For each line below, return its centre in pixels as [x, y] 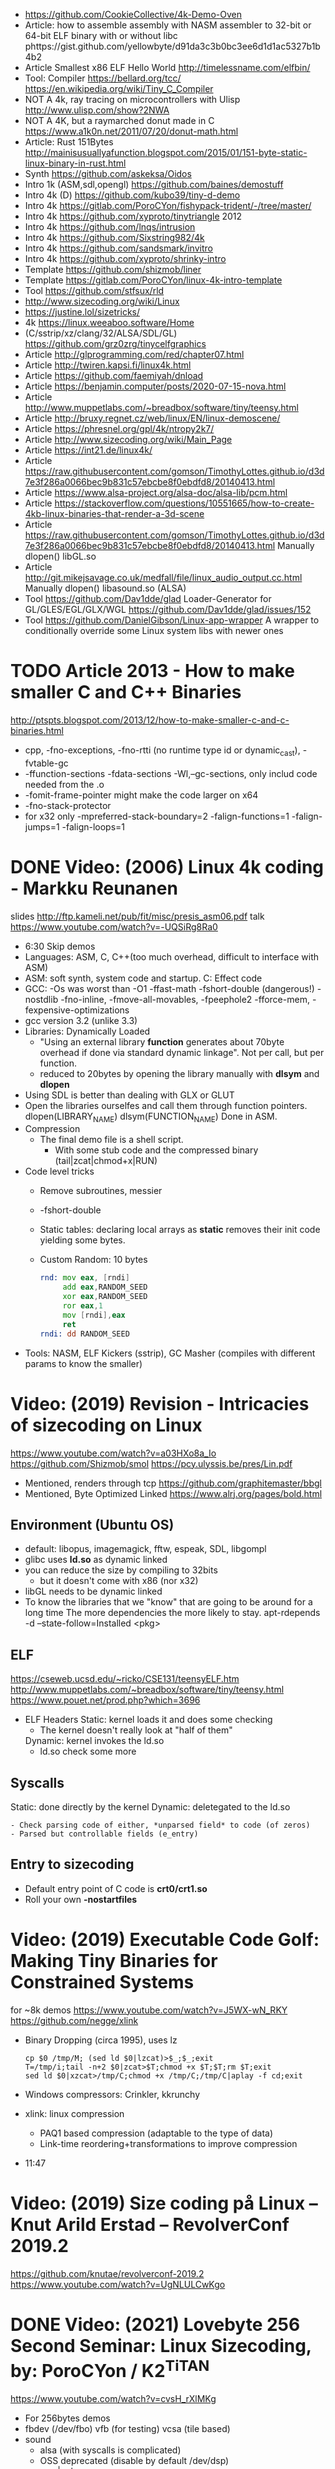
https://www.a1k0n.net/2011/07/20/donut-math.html [131, 131]
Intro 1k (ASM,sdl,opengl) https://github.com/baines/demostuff [154, 184]
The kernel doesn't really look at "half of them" [136, 1730]
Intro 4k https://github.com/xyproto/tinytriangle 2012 [133, 216]
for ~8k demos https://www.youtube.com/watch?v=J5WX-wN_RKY [149, 2010]
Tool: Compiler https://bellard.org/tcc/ [103, 78]
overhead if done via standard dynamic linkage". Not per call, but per [182, 1052]
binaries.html [37, 730]
